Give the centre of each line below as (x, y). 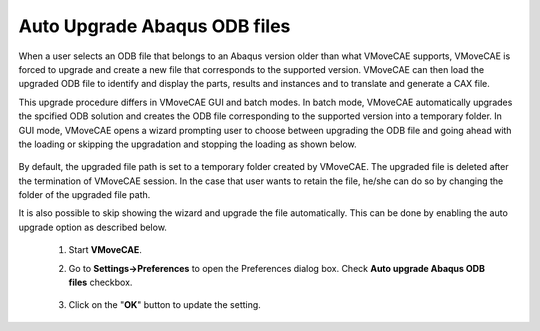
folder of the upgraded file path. (84, 195)
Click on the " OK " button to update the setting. (165, 305)
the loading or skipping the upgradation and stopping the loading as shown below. (187, 144)
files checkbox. (100, 282)
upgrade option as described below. (92, 227)
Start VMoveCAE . (105, 250)
